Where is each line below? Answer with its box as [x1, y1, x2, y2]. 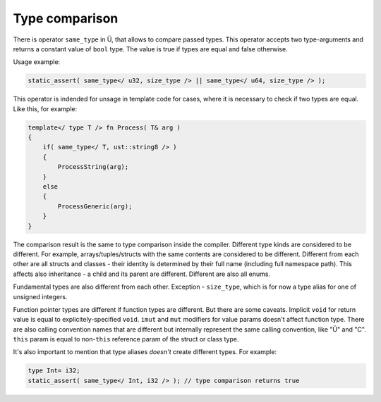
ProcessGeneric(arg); [57, 202, 133, 211]
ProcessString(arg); [57, 163, 129, 171]
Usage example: [13, 58, 61, 66]
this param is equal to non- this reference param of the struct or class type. [13, 335, 239, 344]
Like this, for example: [13, 104, 78, 113]
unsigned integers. [13, 292, 68, 301]
